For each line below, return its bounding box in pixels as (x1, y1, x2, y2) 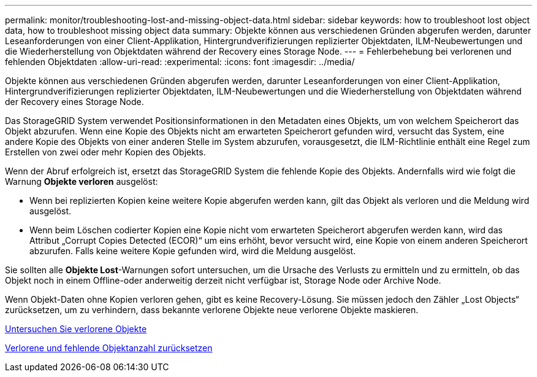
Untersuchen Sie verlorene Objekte (5, 324, 147, 334)
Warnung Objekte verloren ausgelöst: (5, 176, 158, 187)
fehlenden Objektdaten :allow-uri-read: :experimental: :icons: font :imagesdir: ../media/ (5, 56, 355, 67)
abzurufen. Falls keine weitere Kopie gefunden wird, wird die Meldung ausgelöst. (29, 246, 356, 256)
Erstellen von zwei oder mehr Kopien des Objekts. (5, 147, 206, 157)
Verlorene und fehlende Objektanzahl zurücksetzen (5, 343, 213, 353)
